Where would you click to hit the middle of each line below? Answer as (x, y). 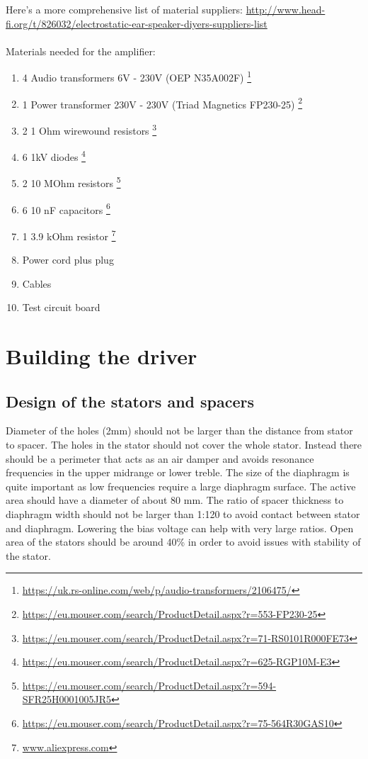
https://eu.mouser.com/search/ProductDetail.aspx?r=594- (149, 685)
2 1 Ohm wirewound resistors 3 (90, 129)
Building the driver (102, 356)
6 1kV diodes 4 (54, 156)
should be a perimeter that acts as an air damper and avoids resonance (160, 458)
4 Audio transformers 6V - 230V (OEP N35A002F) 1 (137, 77)
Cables (37, 283)
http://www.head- (286, 9)
